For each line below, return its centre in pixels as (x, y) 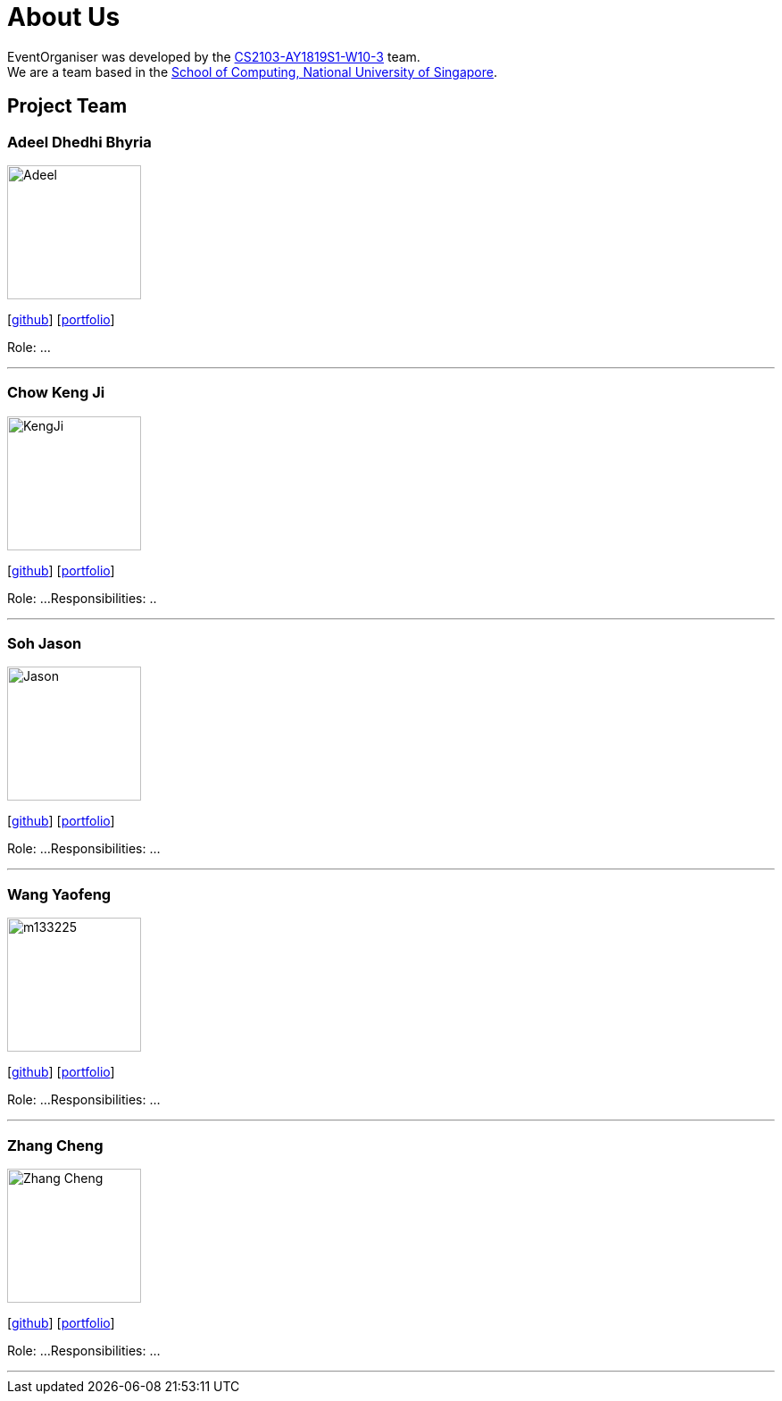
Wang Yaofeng (59, 894)
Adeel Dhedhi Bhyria (79, 142)
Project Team (67, 106)
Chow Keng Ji (56, 393)
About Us (64, 17)
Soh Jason (45, 644)
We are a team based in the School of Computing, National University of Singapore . (253, 71)
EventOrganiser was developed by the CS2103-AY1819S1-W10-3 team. (214, 56)
